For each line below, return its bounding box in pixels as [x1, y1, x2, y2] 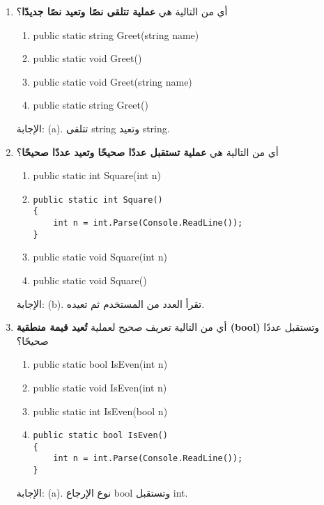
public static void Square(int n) [33, 249, 167, 264]
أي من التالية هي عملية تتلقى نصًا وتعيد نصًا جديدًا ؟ [16, 4, 228, 18]
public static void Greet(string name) [33, 74, 192, 88]
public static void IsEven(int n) [33, 380, 167, 394]
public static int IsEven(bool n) [33, 403, 168, 418]
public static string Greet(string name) [33, 27, 199, 42]
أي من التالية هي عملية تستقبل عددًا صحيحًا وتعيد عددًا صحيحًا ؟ [16, 144, 279, 159]
